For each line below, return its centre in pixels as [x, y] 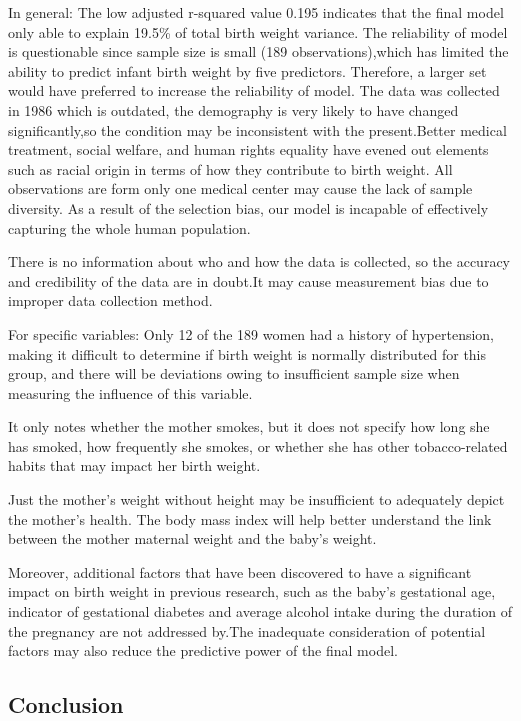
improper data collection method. [110, 300]
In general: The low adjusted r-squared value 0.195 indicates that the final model [256, 12]
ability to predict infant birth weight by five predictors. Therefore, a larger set [247, 70]
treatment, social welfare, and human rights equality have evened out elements [248, 149]
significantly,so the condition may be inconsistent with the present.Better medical [257, 129]
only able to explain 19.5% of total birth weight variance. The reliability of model [258, 31]
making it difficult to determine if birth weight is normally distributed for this [247, 353]
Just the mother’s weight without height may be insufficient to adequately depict [256, 499]
